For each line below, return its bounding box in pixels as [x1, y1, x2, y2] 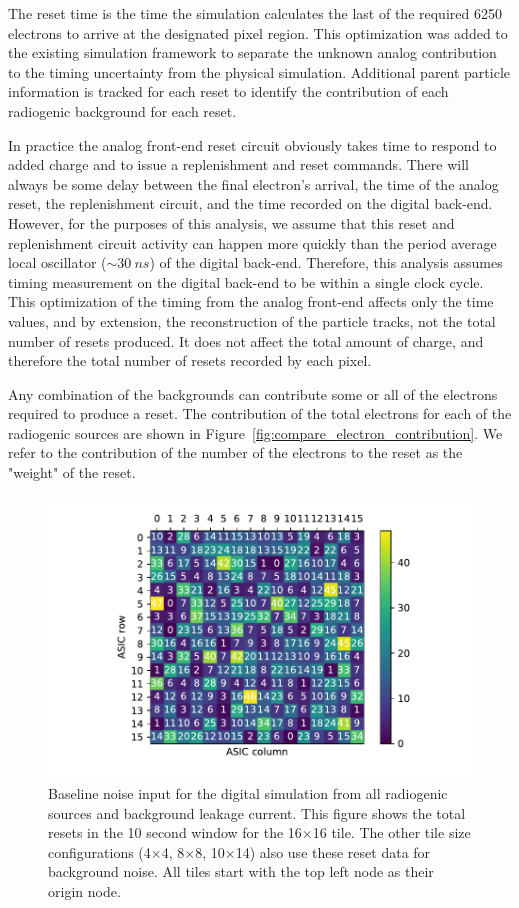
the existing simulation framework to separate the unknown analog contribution [8, 42, 497, 63]
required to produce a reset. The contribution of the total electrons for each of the [8, 403, 512, 424]
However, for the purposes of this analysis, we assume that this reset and [8, 212, 455, 233]
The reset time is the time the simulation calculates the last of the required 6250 [8, 3, 502, 23]
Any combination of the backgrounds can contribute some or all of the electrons [8, 383, 498, 404]
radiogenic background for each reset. [8, 100, 237, 121]
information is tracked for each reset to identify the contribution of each [8, 81, 449, 102]
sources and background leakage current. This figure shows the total [48, 802, 466, 823]
